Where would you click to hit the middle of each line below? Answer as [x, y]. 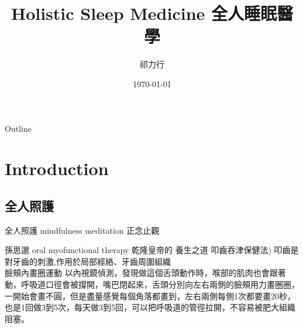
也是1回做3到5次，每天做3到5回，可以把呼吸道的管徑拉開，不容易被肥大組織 [150, 307]
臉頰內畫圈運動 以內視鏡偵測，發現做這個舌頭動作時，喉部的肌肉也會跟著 [145, 273]
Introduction [57, 168]
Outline [18, 128]
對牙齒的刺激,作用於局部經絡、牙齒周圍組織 [88, 261]
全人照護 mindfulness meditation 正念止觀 [82, 230]
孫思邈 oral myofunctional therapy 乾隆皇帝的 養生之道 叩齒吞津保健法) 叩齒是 [152, 250]
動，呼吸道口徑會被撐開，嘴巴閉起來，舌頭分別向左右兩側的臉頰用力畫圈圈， [152, 284]
